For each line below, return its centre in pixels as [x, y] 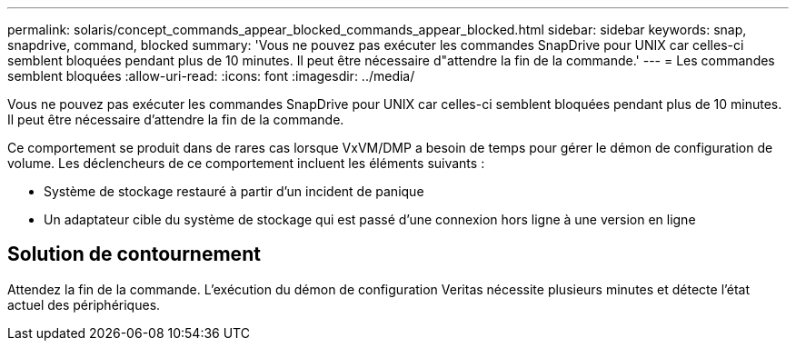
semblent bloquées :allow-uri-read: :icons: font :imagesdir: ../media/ [211, 76]
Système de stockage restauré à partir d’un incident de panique [234, 191]
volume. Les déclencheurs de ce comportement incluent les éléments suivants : [246, 163]
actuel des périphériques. [84, 304]
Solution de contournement [134, 254]
